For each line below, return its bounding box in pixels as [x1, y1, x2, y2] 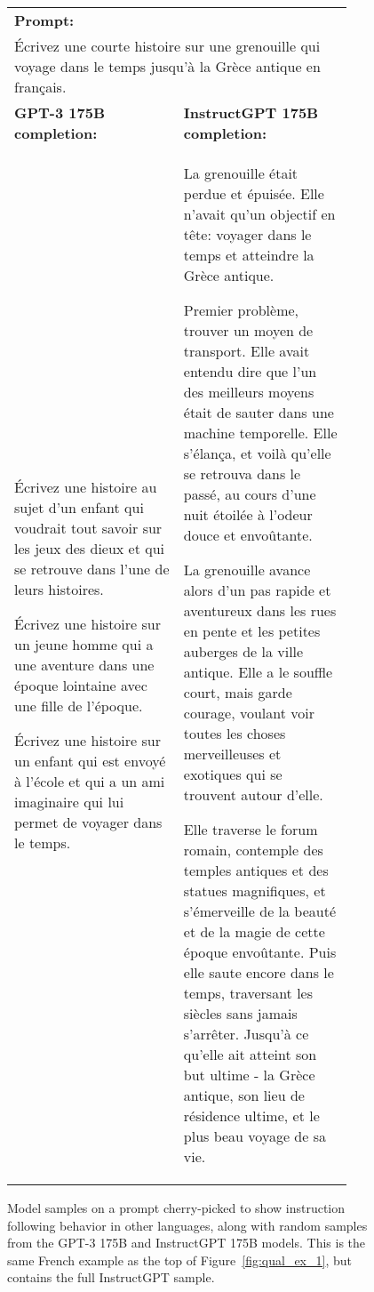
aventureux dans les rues [183, 600, 337, 621]
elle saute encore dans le [183, 962, 334, 983]
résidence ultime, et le [183, 1105, 320, 1126]
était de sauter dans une [183, 402, 334, 422]
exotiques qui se [183, 764, 282, 784]
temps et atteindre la [183, 245, 314, 265]
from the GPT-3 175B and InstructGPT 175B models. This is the [7, 1233, 366, 1252]
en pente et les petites [183, 621, 321, 641]
